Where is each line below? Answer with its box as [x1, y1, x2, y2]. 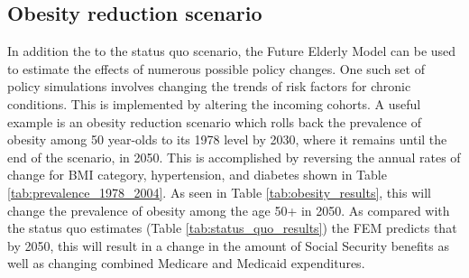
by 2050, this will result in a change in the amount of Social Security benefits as [7, 236, 449, 255]
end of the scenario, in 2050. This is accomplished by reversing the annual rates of [7, 147, 461, 166]
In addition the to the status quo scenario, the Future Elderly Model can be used [7, 42, 456, 60]
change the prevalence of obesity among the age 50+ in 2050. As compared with [7, 200, 450, 219]
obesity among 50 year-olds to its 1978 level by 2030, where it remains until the [7, 130, 447, 149]
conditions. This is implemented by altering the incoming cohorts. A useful [7, 94, 421, 113]
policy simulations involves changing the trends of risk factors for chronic [7, 77, 411, 96]
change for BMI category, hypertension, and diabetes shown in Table [7, 165, 387, 184]
